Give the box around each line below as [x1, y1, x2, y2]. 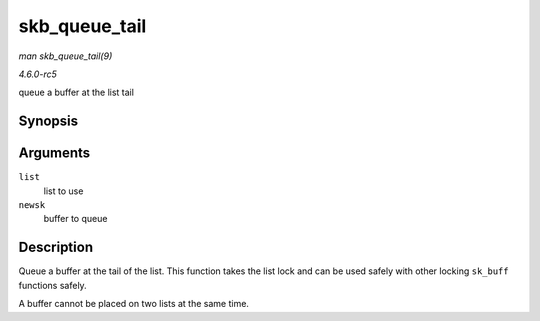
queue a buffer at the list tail [18, 86, 135, 99]
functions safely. [18, 279, 87, 291]
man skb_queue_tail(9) [18, 50, 113, 62]
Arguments [18, 145, 91, 162]
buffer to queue [43, 213, 108, 225]
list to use [43, 185, 84, 197]
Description [18, 239, 94, 256]
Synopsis [18, 113, 79, 130]
